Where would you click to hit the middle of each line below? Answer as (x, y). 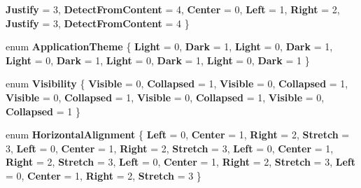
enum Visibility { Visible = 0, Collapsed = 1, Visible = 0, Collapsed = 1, (177, 84)
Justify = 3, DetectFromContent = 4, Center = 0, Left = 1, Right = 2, (173, 9)
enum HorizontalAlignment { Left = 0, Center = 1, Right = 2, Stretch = (178, 135)
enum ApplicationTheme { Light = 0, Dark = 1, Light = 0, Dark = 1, (169, 46)
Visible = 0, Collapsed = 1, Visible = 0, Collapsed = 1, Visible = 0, (165, 97)
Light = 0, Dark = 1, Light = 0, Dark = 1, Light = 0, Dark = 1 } (158, 60)
